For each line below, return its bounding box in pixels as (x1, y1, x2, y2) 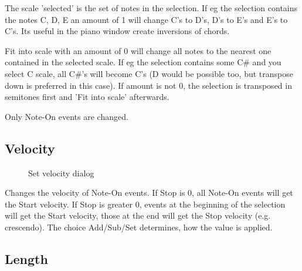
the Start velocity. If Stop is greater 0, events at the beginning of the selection (5, 198, 286, 210)
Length (5, 249, 48, 267)
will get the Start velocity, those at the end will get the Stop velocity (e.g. (5, 209, 271, 222)
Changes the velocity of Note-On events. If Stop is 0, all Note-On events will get (5, 186, 293, 199)
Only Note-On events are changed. (5, 110, 128, 122)
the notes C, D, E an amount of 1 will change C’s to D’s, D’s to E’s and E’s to (5, 13, 288, 25)
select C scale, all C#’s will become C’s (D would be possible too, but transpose (5, 67, 293, 79)
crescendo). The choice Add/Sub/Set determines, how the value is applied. (5, 220, 273, 233)
